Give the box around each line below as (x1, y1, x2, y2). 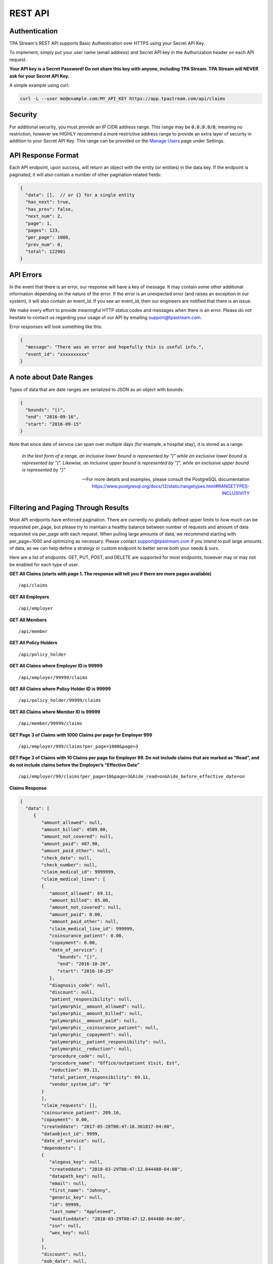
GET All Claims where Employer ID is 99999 (9, 663, 103, 669)
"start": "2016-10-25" (57, 968, 114, 974)
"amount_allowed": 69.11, (49, 890, 114, 896)
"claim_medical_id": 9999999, (41, 869, 116, 875)
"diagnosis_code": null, (49, 982, 111, 988)
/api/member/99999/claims (18, 720, 83, 727)
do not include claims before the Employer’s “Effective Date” (9, 761, 140, 768)
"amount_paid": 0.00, (49, 912, 103, 917)
